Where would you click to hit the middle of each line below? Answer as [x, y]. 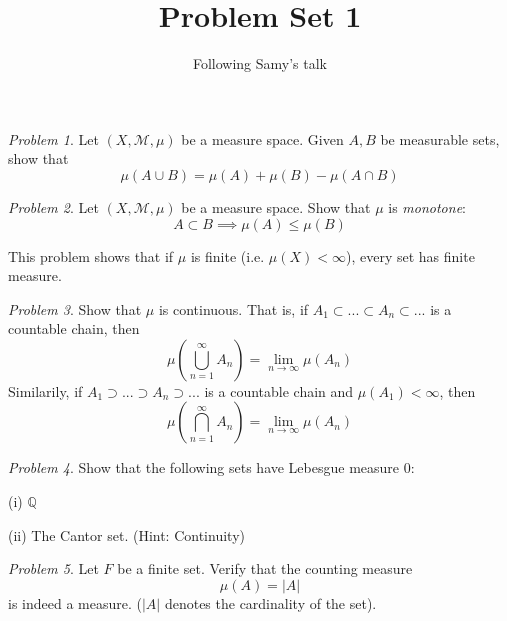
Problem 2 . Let [53, 206]
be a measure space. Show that [276, 206]
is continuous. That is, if [233, 308]
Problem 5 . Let [53, 568]
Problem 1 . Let [53, 138]
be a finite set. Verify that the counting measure [265, 568]
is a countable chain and [279, 390]
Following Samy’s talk [260, 63]
